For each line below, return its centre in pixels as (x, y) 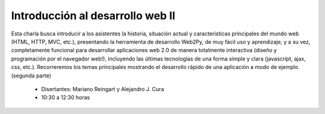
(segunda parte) (31, 76)
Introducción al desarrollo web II (93, 16)
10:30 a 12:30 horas (66, 97)
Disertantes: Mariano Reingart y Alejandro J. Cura (103, 89)
